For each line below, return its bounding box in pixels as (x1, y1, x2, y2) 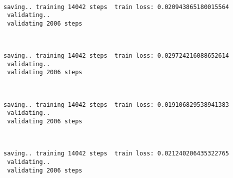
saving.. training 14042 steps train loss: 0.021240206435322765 (3, 150, 229, 157)
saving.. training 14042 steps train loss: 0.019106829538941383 (3, 101, 229, 108)
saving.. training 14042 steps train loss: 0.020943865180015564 (3, 3, 229, 11)
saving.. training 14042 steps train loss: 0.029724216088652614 (3, 52, 229, 60)
